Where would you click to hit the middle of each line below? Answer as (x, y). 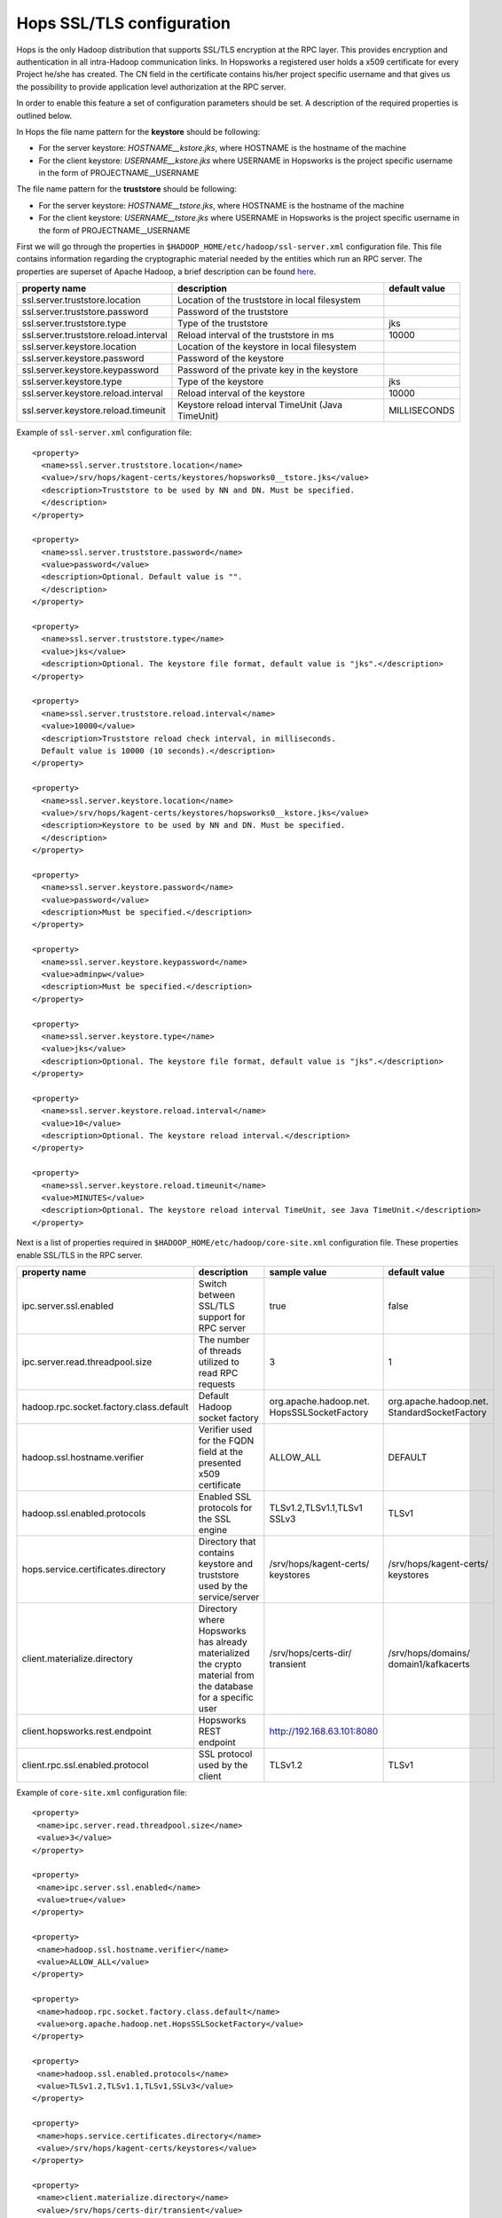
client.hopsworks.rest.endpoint (86, 1731)
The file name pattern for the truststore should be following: (126, 189)
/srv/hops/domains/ (429, 1653)
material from (226, 1675)
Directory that (227, 1541)
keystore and (225, 1563)
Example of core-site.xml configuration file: (102, 1792)
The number (224, 1340)
